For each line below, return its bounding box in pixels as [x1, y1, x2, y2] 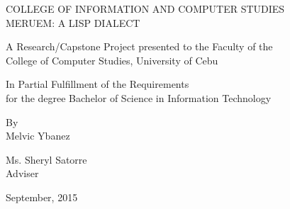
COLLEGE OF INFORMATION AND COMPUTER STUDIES [6, 1, 285, 16]
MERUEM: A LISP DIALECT [6, 15, 140, 30]
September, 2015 [6, 189, 78, 204]
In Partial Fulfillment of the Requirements [6, 77, 189, 91]
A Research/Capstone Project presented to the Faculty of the [6, 39, 273, 54]
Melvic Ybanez [6, 128, 70, 143]
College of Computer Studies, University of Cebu [6, 52, 218, 67]
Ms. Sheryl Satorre [6, 152, 87, 166]
